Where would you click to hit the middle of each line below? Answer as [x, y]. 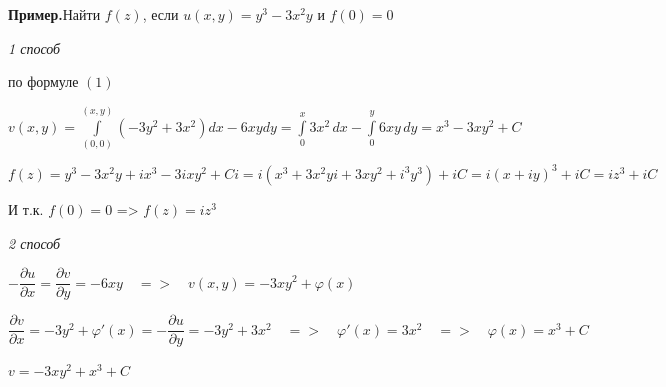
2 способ [34, 242]
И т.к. [26, 208]
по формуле [43, 81]
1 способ [34, 47]
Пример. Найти [54, 14]
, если [160, 14]
